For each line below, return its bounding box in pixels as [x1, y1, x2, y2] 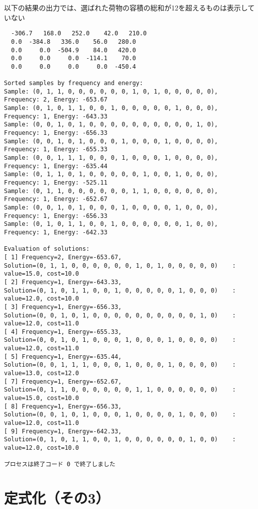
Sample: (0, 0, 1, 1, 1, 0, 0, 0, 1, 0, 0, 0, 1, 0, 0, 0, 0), [4, 154, 218, 162]
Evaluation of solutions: [4, 245, 90, 253]
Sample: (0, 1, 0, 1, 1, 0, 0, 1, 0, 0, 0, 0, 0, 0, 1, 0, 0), [4, 220, 218, 228]
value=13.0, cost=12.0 [4, 370, 79, 377]
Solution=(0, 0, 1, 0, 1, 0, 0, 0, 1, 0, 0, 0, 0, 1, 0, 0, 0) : [4, 411, 236, 418]
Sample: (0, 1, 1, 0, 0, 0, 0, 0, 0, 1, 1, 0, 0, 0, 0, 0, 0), [4, 187, 218, 195]
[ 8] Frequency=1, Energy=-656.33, [4, 403, 122, 410]
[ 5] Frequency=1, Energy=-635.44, [4, 353, 122, 360]
